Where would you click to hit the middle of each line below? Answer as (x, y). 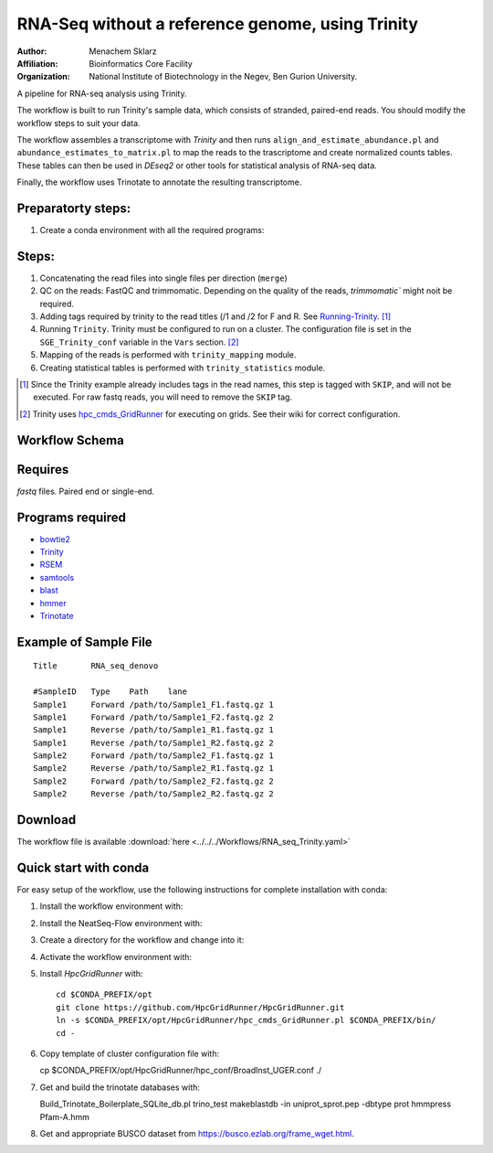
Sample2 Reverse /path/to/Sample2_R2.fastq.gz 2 (153, 794)
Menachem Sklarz (123, 51)
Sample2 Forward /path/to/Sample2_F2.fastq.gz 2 (153, 781)
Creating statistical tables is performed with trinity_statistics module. (183, 368)
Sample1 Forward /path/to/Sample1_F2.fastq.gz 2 (153, 717)
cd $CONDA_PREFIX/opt (104, 995)
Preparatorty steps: (74, 208)
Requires (43, 470)
